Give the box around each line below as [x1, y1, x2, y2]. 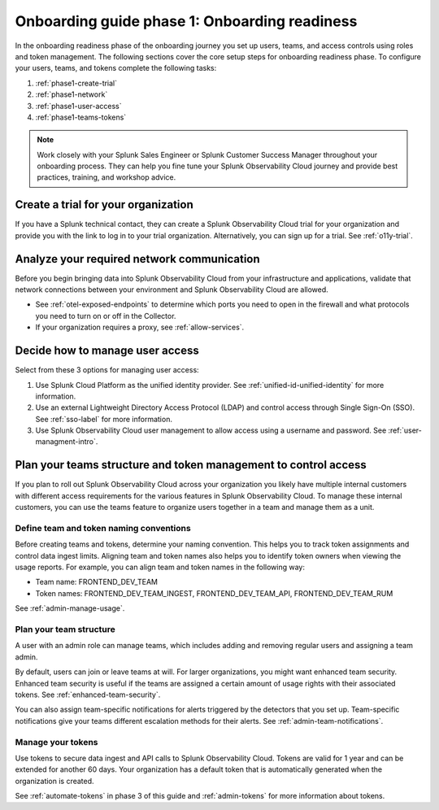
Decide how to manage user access [15, 344, 199, 358]
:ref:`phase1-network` [35, 89, 108, 99]
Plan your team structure [15, 624, 115, 635]
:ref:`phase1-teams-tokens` [35, 112, 127, 122]
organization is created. [15, 776, 94, 786]
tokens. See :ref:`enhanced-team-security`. [15, 690, 161, 699]
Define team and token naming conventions [15, 522, 191, 533]
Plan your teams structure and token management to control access [15, 458, 367, 472]
